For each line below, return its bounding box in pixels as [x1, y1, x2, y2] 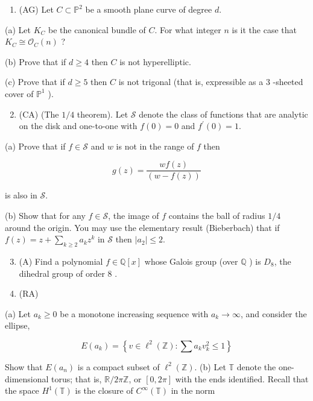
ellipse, [5, 319, 30, 332]
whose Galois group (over [144, 254, 238, 267]
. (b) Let [194, 360, 226, 373]
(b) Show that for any [5, 209, 86, 221]
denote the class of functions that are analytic [139, 107, 308, 120]
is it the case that [232, 23, 297, 36]
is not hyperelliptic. [119, 55, 191, 68]
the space [5, 384, 39, 397]
